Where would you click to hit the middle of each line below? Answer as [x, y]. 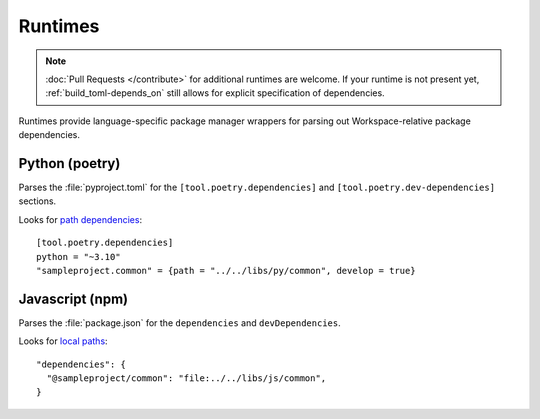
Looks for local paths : [63, 341]
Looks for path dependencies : [80, 219]
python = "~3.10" [78, 256]
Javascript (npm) [73, 298]
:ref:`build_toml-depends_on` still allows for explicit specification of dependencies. [215, 93]
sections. [37, 201]
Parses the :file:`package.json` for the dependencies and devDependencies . [179, 322]
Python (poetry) [69, 163]
